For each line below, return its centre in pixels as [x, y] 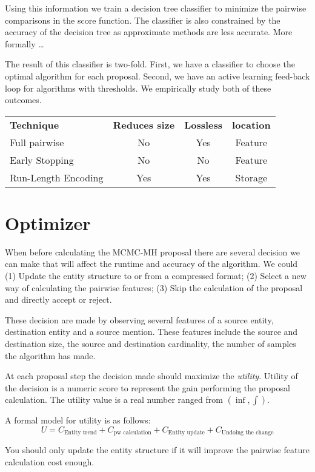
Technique [35, 124]
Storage [251, 177]
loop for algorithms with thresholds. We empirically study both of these [138, 88]
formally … [25, 43]
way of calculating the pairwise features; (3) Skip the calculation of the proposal [154, 287]
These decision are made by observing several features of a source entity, [139, 319]
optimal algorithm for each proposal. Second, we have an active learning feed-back [157, 76]
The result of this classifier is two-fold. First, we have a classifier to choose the [150, 64]
